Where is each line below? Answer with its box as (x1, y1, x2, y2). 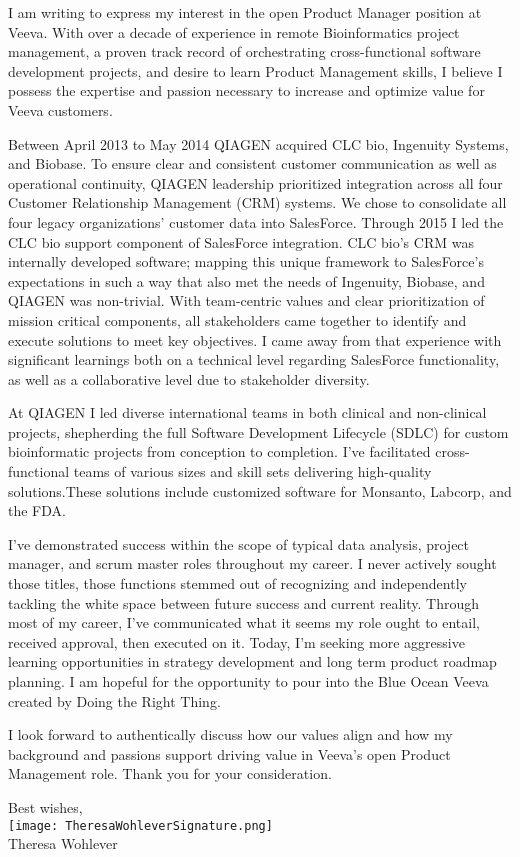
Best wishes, (8, 796, 83, 817)
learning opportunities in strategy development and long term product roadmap (8, 651, 497, 672)
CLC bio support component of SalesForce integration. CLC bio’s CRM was (8, 231, 474, 252)
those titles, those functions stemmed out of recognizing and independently (8, 573, 467, 594)
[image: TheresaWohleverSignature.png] (8, 818, 273, 833)
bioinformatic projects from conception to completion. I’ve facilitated (8, 441, 431, 462)
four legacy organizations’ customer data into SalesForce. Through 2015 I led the (8, 211, 504, 232)
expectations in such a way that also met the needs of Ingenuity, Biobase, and (8, 270, 485, 291)
